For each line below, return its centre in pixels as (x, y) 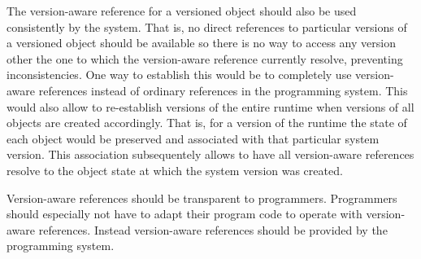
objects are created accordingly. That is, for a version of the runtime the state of (207, 123)
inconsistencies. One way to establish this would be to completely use (179, 75)
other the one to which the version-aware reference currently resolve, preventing (205, 58)
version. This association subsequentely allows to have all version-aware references (210, 154)
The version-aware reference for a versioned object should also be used (182, 11)
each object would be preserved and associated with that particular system (193, 138)
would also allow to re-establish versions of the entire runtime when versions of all (210, 106)
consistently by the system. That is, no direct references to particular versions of (207, 26)
